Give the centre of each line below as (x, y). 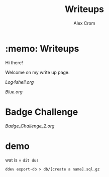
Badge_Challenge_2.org (30, 126)
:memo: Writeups (42, 48)
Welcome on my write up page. (37, 72)
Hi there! (14, 62)
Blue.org (14, 92)
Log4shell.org (20, 82)
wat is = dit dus (22, 160)
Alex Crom (84, 23)
